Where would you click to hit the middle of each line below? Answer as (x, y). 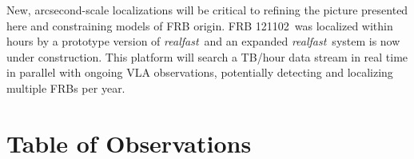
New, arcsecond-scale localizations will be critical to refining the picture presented (207, 10)
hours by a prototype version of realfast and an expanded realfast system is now (203, 41)
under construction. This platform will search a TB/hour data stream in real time (207, 56)
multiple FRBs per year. (66, 87)
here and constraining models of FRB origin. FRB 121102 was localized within (200, 25)
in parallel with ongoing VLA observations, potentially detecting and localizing (200, 72)
